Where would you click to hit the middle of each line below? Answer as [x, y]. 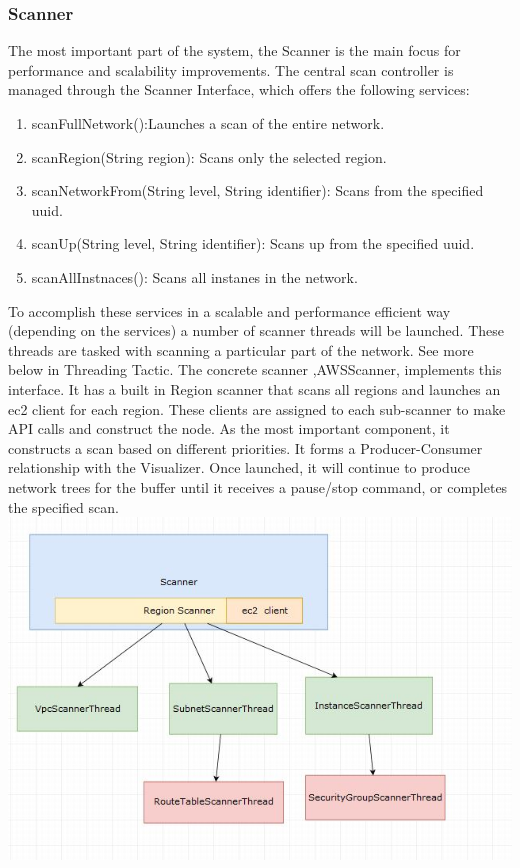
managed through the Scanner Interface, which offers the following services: [239, 89]
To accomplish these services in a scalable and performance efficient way [229, 310]
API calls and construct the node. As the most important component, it [229, 428]
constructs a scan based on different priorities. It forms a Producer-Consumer [245, 447]
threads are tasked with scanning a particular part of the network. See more [241, 349]
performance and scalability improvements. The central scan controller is [231, 69]
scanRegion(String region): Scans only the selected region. [209, 156]
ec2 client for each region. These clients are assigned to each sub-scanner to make [257, 408]
